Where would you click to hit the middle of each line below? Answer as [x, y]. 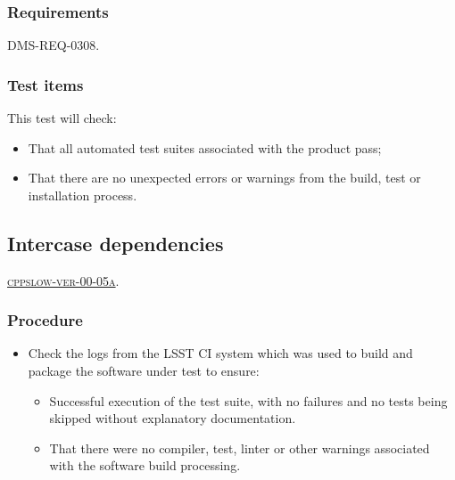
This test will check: [62, 118]
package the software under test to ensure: [144, 371]
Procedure [45, 320]
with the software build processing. [145, 465]
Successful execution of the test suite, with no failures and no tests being [248, 400]
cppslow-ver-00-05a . [63, 280]
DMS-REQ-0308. [54, 45]
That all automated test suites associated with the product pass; [205, 147]
